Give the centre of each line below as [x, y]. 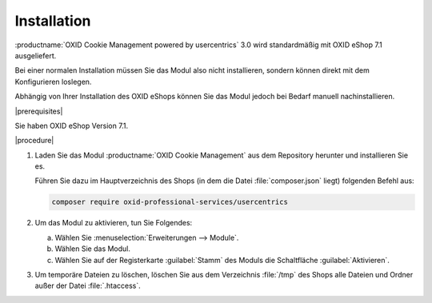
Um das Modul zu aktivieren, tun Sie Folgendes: [114, 223]
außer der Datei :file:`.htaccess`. [88, 286]
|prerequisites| [39, 111]
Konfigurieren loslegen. [53, 82]
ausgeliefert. [36, 55]
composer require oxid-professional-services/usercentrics [170, 202]
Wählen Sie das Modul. [93, 249]
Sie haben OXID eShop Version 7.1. [71, 126]
